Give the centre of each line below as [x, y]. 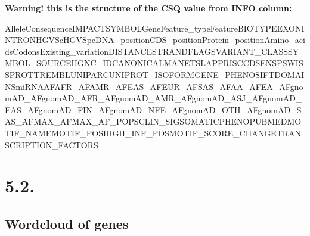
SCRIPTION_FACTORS [52, 145]
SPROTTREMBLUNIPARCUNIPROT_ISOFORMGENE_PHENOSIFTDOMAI [155, 74]
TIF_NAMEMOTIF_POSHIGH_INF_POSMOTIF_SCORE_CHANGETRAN [153, 133]
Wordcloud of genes [67, 223]
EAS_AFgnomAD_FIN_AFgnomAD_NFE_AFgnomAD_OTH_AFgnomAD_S [153, 109]
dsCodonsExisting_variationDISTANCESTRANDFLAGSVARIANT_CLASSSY [152, 51]
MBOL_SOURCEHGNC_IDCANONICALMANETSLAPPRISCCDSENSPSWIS [154, 63]
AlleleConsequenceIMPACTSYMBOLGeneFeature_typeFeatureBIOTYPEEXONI [155, 28]
